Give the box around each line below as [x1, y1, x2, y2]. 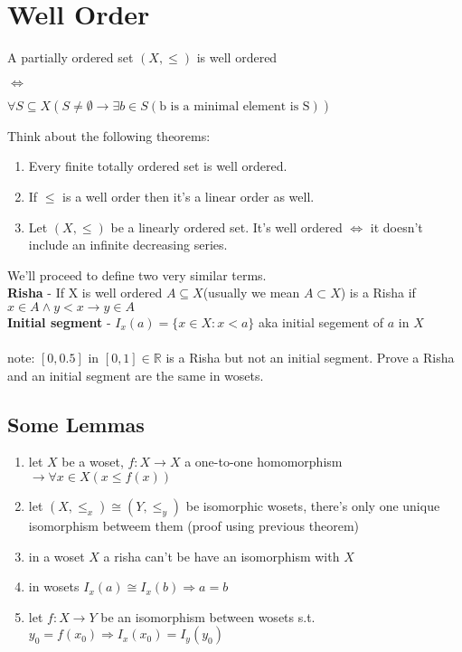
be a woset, [61, 452, 124, 471]
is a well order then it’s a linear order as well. [62, 186, 315, 205]
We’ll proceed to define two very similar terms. [7, 265, 267, 284]
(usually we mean [203, 283, 300, 302]
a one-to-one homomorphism [184, 452, 343, 471]
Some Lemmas [7, 410, 145, 438]
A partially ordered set [7, 48, 134, 67]
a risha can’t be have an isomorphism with [103, 546, 340, 565]
